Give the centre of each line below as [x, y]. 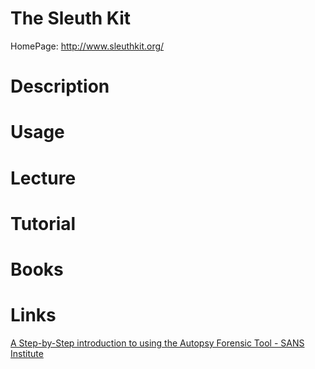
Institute [27, 353]
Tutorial [43, 223]
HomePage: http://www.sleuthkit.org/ [87, 46]
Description [60, 86]
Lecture [43, 178]
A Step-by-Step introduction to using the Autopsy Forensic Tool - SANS [157, 343]
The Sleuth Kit [71, 18]
